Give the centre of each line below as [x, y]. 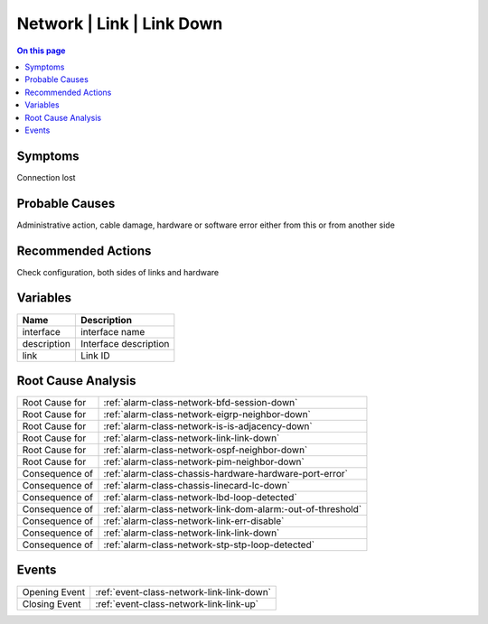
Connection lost [46, 177]
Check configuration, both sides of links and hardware [118, 272]
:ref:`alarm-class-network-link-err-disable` [194, 521]
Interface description [125, 343]
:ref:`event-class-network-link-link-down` [183, 591]
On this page [41, 51]
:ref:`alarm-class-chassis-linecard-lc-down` [197, 486]
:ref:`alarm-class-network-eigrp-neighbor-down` [207, 414]
